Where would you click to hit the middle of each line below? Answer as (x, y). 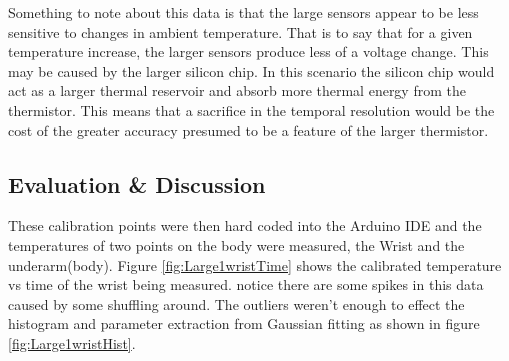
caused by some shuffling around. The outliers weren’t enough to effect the (236, 303)
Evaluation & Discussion (137, 183)
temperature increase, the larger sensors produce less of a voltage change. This (248, 51)
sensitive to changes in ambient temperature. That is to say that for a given (240, 31)
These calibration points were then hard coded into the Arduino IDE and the (245, 225)
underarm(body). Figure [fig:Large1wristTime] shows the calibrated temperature (255, 264)
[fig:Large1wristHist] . (72, 342)
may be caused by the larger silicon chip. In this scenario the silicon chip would (251, 70)
